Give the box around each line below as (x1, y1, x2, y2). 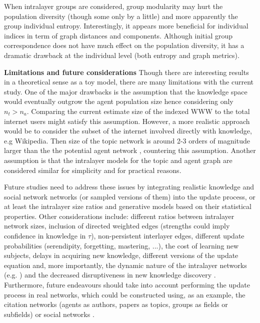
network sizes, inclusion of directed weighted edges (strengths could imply (4, 220, 230, 231)
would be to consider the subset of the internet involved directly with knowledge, (4, 125, 252, 136)
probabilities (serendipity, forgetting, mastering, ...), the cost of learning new (4, 240, 239, 250)
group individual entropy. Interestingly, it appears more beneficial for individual (4, 20, 248, 31)
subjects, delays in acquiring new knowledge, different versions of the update (4, 250, 238, 260)
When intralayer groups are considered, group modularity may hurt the (4, 1, 223, 11)
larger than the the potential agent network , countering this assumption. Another (4, 145, 256, 155)
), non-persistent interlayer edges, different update (91, 230, 244, 241)
